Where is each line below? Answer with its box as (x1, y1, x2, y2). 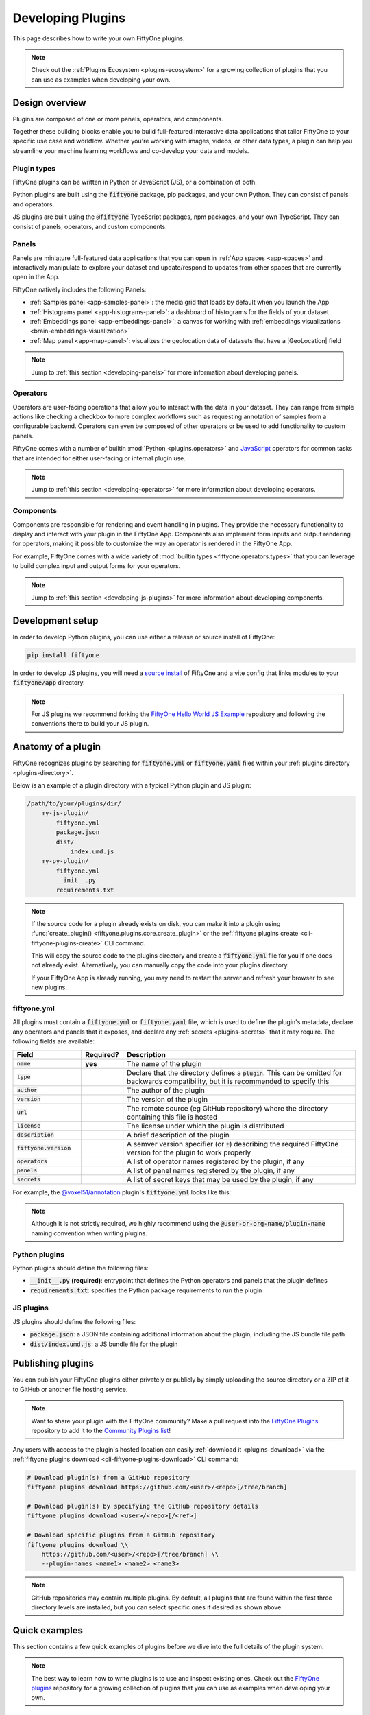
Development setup (12, 615, 99, 626)
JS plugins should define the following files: (12, 1317, 136, 1325)
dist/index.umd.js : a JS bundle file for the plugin (29, 1340, 178, 1348)
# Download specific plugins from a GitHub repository (27, 1531, 215, 1539)
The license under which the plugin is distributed (127, 1121, 284, 1131)
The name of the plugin (127, 1058, 202, 1068)
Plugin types (12, 163, 56, 173)
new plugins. (31, 983, 68, 991)
